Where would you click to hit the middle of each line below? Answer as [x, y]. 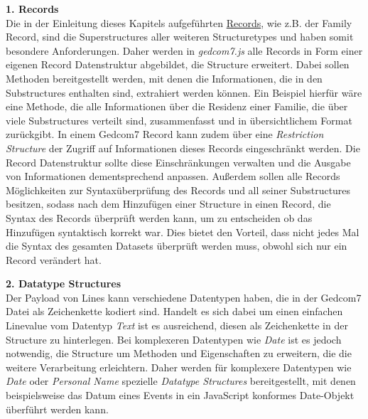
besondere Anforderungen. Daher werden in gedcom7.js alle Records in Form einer [184, 50]
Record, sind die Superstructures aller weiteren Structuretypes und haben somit [180, 37]
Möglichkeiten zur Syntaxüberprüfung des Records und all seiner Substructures [178, 190]
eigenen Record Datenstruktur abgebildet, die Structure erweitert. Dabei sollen [178, 64]
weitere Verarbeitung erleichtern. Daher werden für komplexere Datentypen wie [179, 367]
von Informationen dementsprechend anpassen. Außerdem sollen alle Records [173, 176]
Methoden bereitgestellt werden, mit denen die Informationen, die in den [164, 78]
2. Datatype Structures [64, 283]
